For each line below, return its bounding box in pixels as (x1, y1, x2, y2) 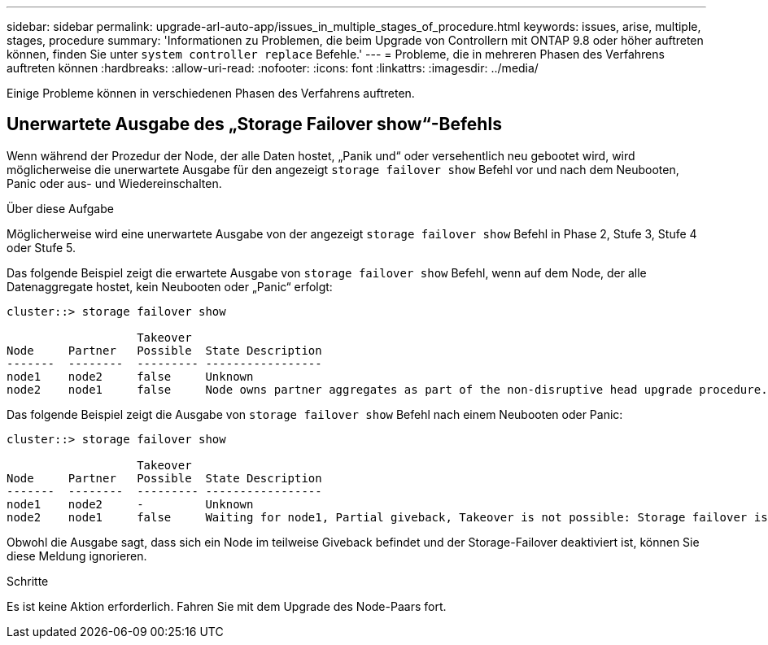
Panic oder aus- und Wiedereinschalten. (7, 176, 222, 190)
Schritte (7, 573, 49, 588)
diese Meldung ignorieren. (7, 548, 147, 563)
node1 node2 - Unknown (7, 497, 254, 511)
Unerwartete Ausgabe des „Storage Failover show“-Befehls (7, 114, 502, 135)
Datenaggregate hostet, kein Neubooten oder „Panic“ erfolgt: (7, 279, 333, 294)
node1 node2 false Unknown (7, 369, 254, 383)
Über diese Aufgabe (7, 201, 114, 216)
